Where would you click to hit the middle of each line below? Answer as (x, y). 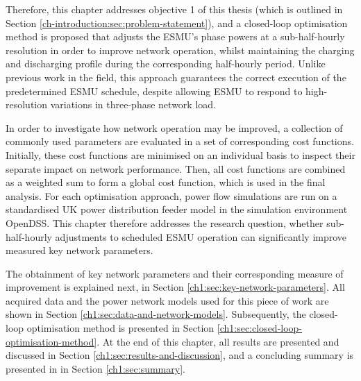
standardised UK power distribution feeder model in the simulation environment (177, 209)
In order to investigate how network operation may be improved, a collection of (174, 127)
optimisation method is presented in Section (120, 328)
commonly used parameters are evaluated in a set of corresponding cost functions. (180, 141)
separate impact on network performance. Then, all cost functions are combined (176, 168)
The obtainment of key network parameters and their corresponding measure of (175, 273)
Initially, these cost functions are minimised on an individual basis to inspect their (180, 154)
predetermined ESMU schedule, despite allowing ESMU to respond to (154, 91)
